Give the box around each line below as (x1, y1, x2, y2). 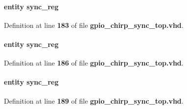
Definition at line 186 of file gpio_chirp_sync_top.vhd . (4, 58, 184, 68)
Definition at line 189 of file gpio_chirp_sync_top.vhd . (4, 95, 184, 106)
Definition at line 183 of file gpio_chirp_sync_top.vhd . (4, 20, 184, 30)
